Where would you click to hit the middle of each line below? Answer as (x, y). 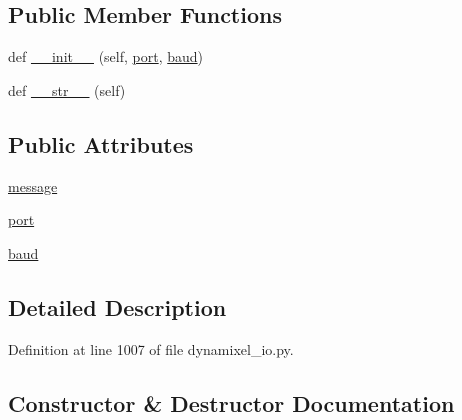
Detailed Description (117, 306)
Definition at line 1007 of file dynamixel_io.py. (151, 348)
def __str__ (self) (67, 89)
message (33, 185)
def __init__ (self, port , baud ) (106, 56)
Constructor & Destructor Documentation (231, 402)
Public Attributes (101, 143)
